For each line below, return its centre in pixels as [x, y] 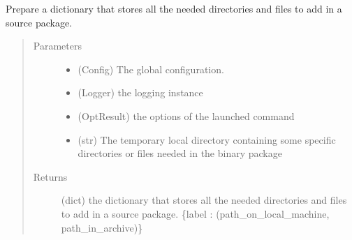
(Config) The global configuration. [151, 69]
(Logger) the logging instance [140, 92]
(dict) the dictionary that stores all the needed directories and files [204, 200]
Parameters [57, 46]
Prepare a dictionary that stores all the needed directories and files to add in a [174, 8]
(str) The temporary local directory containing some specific [207, 139]
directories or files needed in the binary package [180, 153]
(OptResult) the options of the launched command [186, 115]
